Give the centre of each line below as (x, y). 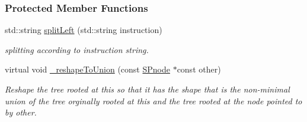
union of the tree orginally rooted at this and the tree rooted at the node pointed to (153, 100)
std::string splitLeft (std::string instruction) (84, 30)
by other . (21, 112)
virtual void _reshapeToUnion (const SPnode (87, 69)
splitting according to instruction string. (77, 49)
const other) (199, 69)
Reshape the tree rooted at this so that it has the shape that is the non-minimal (147, 89)
